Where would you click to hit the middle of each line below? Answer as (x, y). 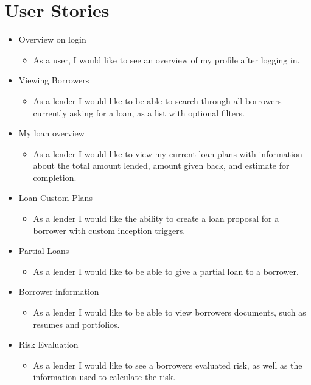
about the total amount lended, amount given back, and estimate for (161, 165)
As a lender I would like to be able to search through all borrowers (157, 100)
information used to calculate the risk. (104, 377)
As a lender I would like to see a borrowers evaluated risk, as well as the (168, 365)
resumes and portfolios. (76, 324)
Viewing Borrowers (54, 80)
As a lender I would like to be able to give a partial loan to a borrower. (166, 271)
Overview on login (52, 39)
